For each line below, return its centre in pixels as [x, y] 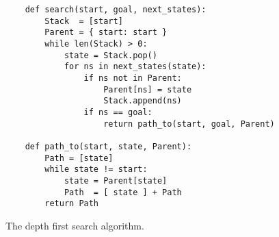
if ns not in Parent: [133, 78]
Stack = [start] [84, 21]
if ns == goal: [118, 112]
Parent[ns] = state [148, 89]
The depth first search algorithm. [75, 225]
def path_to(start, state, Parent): [108, 146]
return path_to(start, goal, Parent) [189, 124]
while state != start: [96, 170]
